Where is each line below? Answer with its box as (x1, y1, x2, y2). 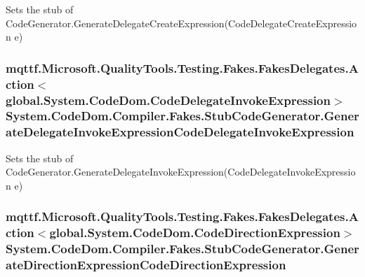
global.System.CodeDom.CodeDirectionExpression (49, 224, 340, 241)
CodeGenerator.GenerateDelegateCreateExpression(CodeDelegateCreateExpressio (6, 15, 357, 30)
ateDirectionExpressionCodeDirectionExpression (6, 256, 286, 274)
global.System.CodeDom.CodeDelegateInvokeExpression (6, 91, 331, 108)
